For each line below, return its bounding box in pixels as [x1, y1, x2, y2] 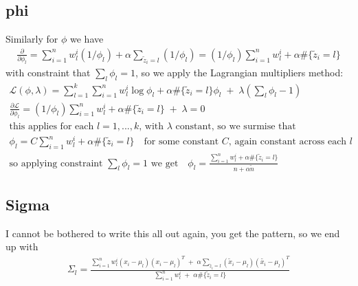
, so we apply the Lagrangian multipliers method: [135, 65, 344, 80]
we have [70, 32, 104, 46]
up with [5, 239, 38, 254]
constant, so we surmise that [175, 121, 296, 131]
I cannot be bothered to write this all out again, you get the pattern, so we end [5, 225, 340, 240]
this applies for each [9, 121, 94, 131]
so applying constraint [9, 158, 103, 168]
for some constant [144, 137, 219, 147]
